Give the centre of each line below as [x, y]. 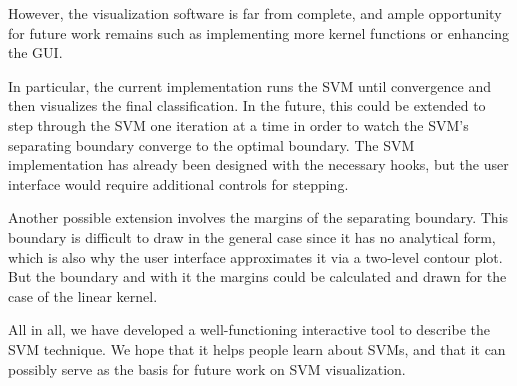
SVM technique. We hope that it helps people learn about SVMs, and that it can [257, 348]
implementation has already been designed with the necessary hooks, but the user [258, 164]
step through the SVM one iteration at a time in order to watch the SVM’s [238, 124]
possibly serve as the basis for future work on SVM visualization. [207, 368]
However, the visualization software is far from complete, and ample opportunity [255, 13]
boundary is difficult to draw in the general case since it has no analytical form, [252, 236]
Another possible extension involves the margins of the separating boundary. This [258, 217]
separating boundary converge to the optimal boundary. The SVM [211, 144]
